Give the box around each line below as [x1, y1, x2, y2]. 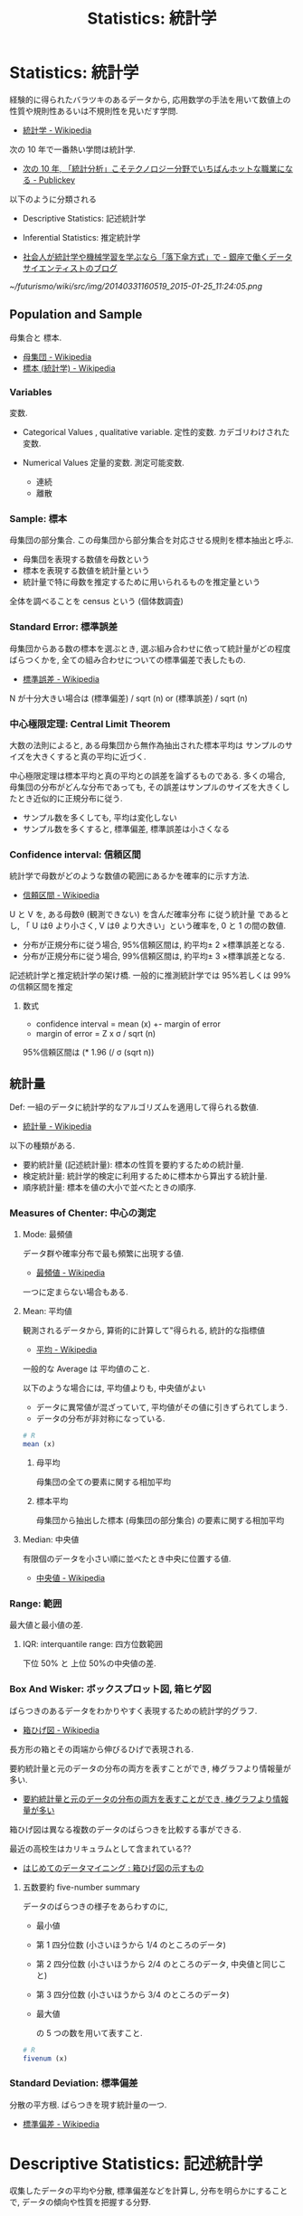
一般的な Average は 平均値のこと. [22, 1363, 150, 1375]
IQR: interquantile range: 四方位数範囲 [22, 1639, 164, 1650]
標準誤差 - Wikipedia [22, 673, 99, 684]
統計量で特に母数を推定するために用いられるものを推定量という [22, 576, 260, 588]
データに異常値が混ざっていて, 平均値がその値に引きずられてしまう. [35, 1402, 289, 1413]
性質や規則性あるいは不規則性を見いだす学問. [9, 105, 179, 116]
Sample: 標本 [9, 512, 68, 525]
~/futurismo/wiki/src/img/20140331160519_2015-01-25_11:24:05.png [9, 280, 262, 291]
